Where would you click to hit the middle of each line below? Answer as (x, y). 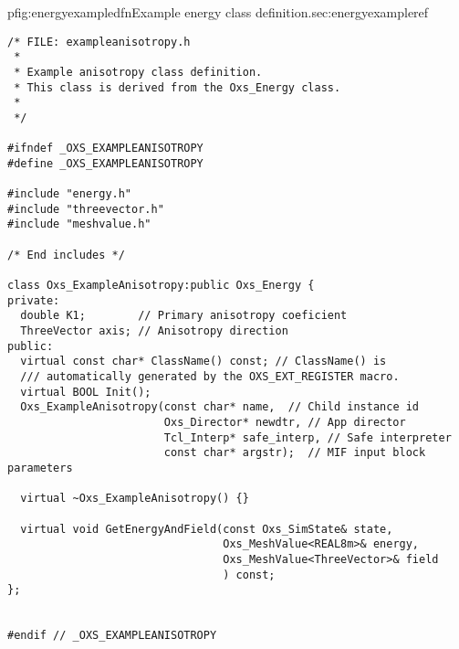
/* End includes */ (66, 255)
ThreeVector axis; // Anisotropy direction (154, 331)
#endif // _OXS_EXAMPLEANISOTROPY (112, 636)
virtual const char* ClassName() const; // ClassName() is (203, 362)
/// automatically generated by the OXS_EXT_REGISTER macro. (210, 377)
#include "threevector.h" (86, 209)
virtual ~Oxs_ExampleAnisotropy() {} (135, 499)
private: (34, 300)
